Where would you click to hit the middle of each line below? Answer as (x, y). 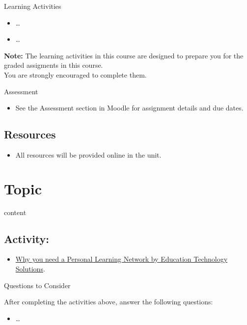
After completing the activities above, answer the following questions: (109, 302)
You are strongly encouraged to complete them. (75, 74)
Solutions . (30, 269)
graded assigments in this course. (54, 65)
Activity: (27, 238)
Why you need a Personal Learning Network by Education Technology (122, 259)
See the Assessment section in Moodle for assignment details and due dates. (129, 108)
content (15, 212)
